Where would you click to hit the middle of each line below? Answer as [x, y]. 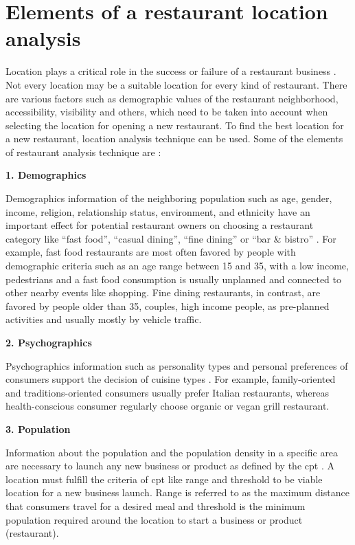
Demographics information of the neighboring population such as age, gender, [169, 198]
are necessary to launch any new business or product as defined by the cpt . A [170, 466]
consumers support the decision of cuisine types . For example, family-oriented [171, 379]
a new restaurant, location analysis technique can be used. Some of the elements [174, 138]
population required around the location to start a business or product [154, 519]
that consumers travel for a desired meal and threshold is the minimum [156, 505]
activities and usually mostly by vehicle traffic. [104, 319]
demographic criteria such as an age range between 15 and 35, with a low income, [177, 266]
